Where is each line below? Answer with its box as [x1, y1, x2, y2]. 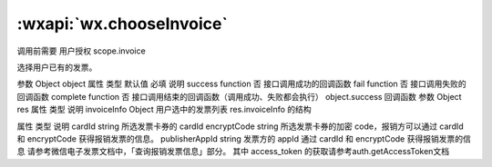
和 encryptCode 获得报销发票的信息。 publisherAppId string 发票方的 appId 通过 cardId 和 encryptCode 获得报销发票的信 [16, 133, 471, 144]
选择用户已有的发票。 [16, 62, 97, 73]
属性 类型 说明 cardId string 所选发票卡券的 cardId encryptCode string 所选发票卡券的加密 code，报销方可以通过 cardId [16, 121, 464, 132]
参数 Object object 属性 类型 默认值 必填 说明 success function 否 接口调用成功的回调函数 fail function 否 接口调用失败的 [16, 78, 466, 90]
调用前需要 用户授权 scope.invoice [16, 45, 146, 56]
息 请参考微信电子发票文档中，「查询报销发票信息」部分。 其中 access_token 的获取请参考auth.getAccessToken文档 [16, 146, 450, 157]
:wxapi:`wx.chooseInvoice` [16, 14, 228, 34]
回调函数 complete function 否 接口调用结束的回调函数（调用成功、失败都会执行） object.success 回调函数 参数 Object [16, 91, 462, 102]
